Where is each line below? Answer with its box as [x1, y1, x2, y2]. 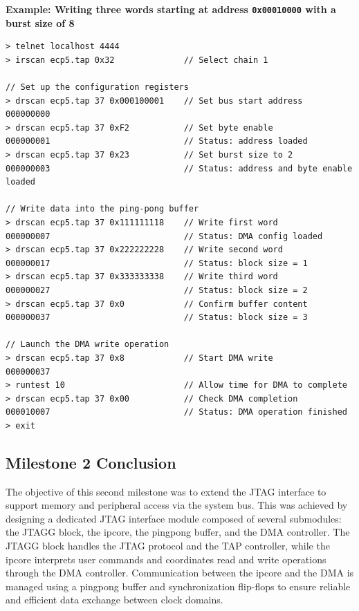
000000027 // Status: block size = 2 [6, 285, 308, 295]
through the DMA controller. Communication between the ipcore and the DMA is [6, 565, 354, 580]
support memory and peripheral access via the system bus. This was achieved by [6, 498, 348, 512]
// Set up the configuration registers [6, 82, 189, 93]
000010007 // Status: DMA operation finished [6, 407, 347, 417]
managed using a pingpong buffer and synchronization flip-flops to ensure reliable [6, 579, 351, 593]
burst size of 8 [6, 15, 75, 30]
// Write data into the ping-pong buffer [6, 204, 199, 214]
